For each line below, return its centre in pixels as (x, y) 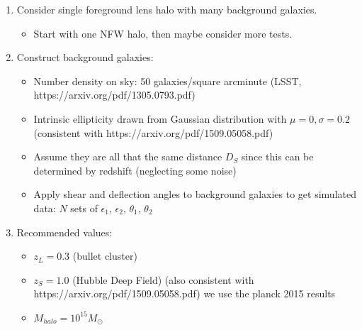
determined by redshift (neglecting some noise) (135, 170)
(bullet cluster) (105, 256)
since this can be (277, 156)
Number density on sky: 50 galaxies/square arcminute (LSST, (168, 81)
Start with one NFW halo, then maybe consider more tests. (163, 33)
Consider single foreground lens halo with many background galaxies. (167, 9)
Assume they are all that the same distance (128, 156)
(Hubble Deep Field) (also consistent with (163, 279)
